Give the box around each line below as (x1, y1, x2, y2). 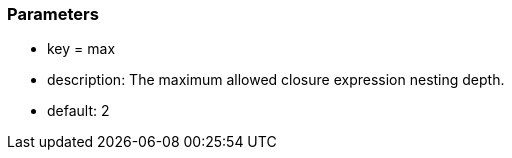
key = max (47, 40, 116, 58)
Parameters (7, 4, 99, 24)
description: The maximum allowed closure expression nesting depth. (47, 71, 505, 89)
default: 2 (47, 102, 110, 120)
